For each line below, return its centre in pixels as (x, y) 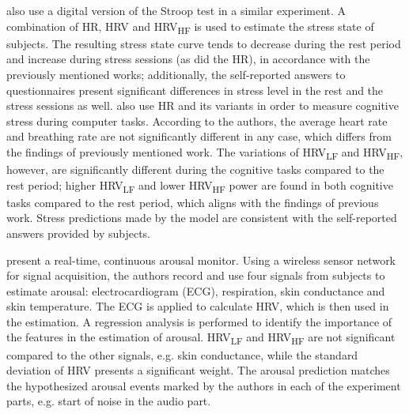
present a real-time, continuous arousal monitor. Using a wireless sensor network (201, 260)
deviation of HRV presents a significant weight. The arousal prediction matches (198, 370)
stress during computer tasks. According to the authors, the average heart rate (197, 120)
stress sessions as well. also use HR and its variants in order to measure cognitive (203, 105)
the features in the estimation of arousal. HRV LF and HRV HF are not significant (201, 338)
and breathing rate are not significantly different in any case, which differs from (199, 136)
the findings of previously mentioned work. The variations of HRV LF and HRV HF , (205, 152)
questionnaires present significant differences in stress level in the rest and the (195, 90)
